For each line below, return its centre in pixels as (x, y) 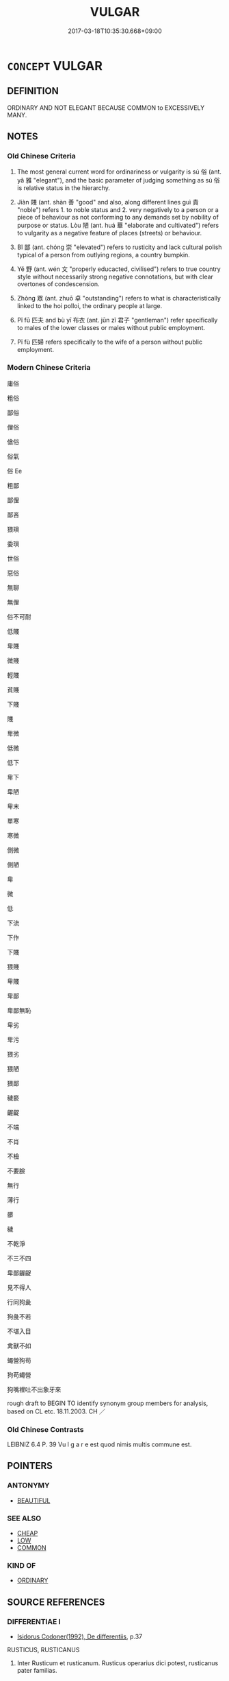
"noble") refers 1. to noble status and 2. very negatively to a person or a (118, 210)
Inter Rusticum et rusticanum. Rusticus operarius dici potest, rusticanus (118, 1663)
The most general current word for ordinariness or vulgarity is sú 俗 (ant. (119, 172)
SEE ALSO (24, 1518)
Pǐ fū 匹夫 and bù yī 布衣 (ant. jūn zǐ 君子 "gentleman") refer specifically (117, 320)
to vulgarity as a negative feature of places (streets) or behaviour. (109, 233)
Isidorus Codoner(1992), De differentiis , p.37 (79, 1636)
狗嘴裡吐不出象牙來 (34, 1389)
